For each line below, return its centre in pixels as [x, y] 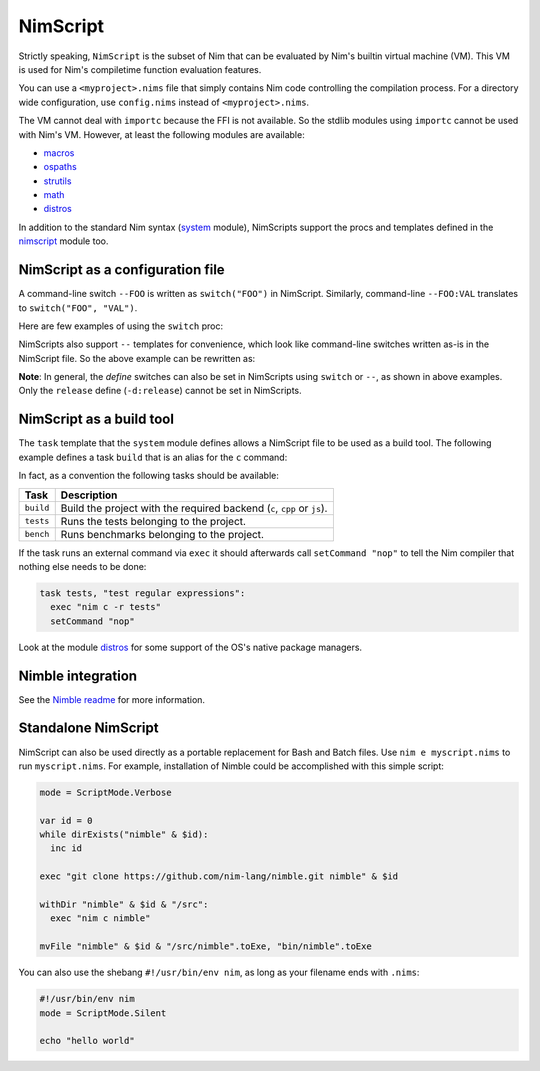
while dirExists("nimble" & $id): [124, 834]
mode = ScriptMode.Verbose [105, 792]
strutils [57, 181]
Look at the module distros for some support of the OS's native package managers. [190, 647]
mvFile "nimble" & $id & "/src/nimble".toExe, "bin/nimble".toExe [205, 946]
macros [59, 152]
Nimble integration [78, 675]
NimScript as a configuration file [121, 270]
